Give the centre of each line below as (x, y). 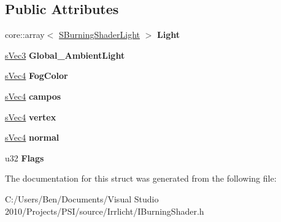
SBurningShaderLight (99, 35)
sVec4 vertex (31, 117)
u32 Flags (25, 157)
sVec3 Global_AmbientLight (65, 55)
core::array (25, 35)
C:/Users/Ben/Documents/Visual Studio (82, 198)
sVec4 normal (32, 137)
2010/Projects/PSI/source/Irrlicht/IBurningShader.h (105, 211)
